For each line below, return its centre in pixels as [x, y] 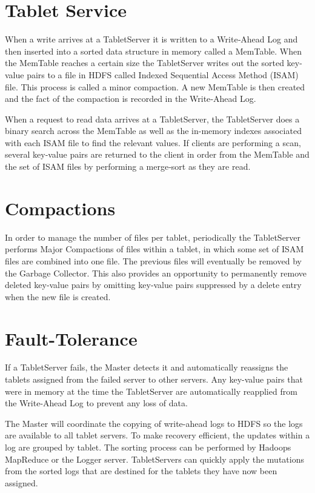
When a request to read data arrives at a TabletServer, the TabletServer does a [152, 119]
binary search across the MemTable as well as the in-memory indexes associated [153, 131]
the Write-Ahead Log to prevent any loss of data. [96, 403]
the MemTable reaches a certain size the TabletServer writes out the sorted [144, 63]
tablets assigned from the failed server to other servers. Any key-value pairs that [154, 379]
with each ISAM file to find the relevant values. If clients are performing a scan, [153, 142]
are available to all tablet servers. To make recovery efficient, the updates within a [157, 435]
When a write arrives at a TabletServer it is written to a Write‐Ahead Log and [151, 39]
